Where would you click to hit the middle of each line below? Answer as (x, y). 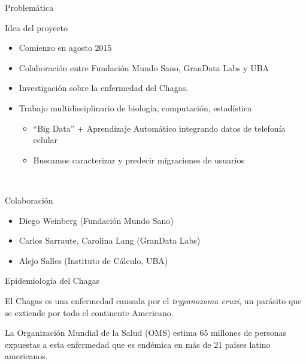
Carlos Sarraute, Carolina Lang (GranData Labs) (110, 240)
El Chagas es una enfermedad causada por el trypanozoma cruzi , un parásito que (153, 300)
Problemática (29, 7)
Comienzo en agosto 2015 (65, 48)
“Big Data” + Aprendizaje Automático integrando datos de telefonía (159, 128)
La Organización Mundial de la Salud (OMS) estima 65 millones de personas (146, 333)
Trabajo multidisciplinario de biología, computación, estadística (135, 107)
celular (46, 140)
